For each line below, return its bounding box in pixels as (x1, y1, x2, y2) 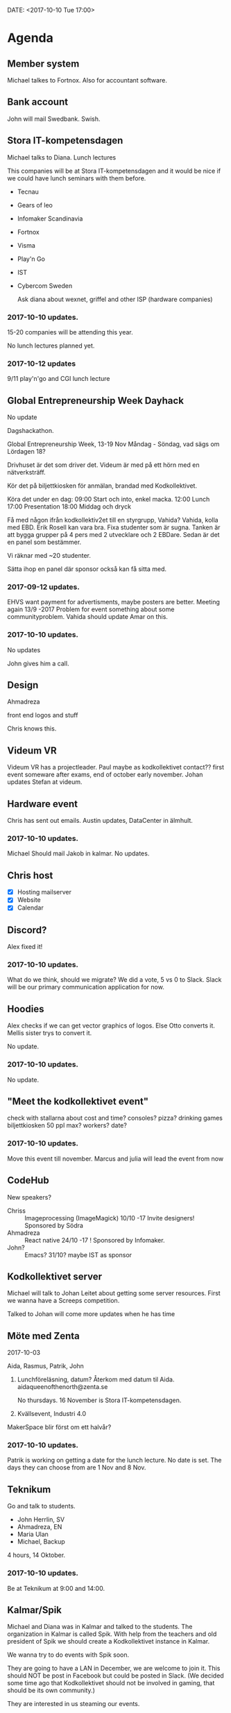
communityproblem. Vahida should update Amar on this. (7, 613, 169, 621)
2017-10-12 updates (7, 359, 76, 368)
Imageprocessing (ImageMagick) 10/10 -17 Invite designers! (24, 1213, 195, 1222)
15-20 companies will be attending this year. (7, 327, 133, 336)
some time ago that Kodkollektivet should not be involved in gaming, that (7, 1679, 215, 1687)
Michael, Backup (17, 1537, 66, 1546)
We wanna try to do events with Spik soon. (7, 1651, 130, 1659)
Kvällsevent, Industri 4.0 (17, 1410, 87, 1418)
